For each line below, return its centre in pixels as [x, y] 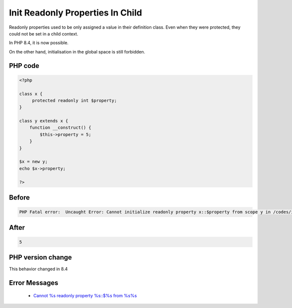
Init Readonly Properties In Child [75, 13]
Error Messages [34, 283]
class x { [31, 94]
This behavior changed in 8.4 [38, 269]
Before [19, 197]
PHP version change [41, 257]
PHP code [24, 66]
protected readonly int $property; [74, 100]
